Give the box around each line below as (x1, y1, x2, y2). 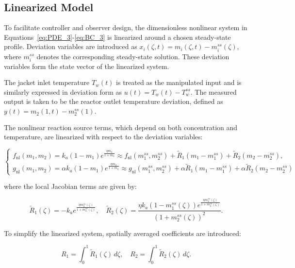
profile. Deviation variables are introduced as (4, 41, 137, 51)
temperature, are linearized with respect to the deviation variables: (4, 132, 203, 142)
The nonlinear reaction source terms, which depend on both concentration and (4, 122, 238, 132)
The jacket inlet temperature (4, 77, 90, 87)
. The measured (190, 86, 237, 97)
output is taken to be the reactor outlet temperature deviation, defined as (4, 96, 223, 106)
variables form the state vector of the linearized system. (4, 61, 169, 71)
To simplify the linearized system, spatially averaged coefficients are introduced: (4, 228, 241, 238)
